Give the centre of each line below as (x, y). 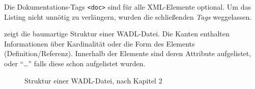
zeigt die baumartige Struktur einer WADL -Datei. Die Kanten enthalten (117, 34)
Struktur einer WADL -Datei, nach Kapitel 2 (93, 80)
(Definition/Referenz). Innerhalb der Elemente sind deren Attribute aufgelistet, (128, 53)
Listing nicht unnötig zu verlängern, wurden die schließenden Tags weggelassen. (128, 16)
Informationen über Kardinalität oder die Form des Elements (100, 43)
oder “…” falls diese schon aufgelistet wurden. (75, 63)
